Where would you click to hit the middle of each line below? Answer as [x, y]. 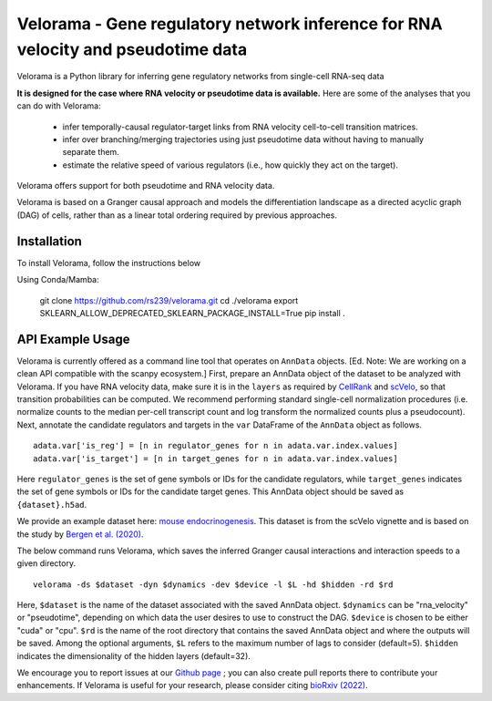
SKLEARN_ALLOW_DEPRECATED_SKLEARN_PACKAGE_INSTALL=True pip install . [192, 313]
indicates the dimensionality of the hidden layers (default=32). [133, 655]
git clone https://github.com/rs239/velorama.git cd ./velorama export [169, 300]
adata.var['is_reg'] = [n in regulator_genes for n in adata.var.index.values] [215, 446]
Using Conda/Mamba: [58, 280]
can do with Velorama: [59, 106]
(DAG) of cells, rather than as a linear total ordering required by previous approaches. [177, 215]
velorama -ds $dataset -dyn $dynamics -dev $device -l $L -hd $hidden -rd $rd [213, 584]
